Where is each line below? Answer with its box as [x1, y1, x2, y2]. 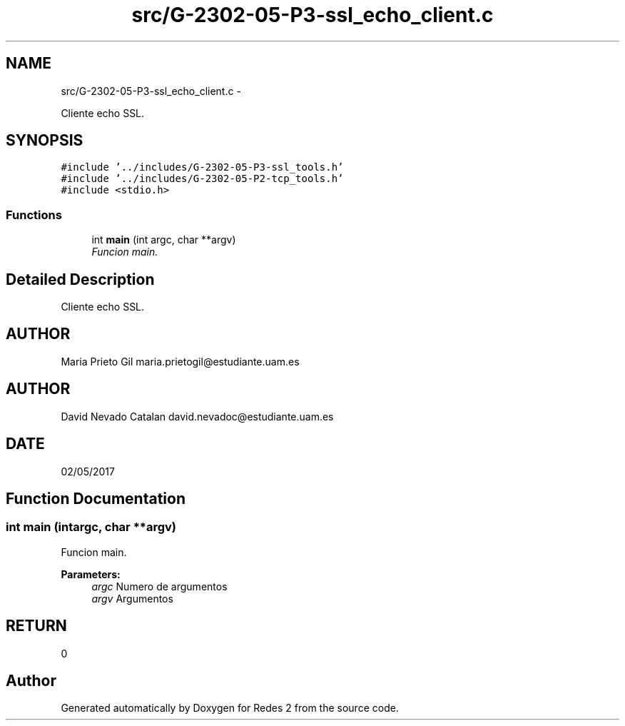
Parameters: [61, 568, 121, 580]
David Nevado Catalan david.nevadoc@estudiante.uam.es [61, 410, 334, 423]
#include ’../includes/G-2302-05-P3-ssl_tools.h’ [61, 161, 344, 173]
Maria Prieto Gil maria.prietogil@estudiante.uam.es [61, 355, 300, 368]
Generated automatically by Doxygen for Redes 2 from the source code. [61, 702, 399, 715]
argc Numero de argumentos [91, 580, 228, 593]
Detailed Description [6, 270, 155, 288]
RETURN [6, 617, 67, 635]
